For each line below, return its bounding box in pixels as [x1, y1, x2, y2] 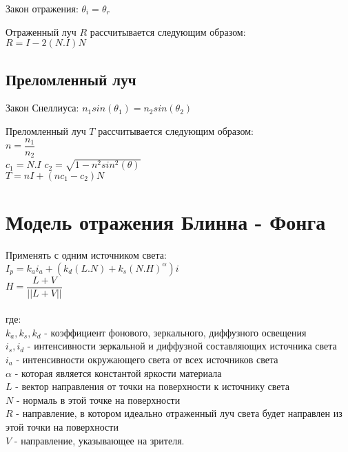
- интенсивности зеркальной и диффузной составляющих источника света [27, 338, 337, 353]
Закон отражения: [6, 1, 79, 15]
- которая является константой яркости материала [14, 365, 222, 380]
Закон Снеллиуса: [6, 100, 79, 115]
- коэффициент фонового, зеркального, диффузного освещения [44, 325, 307, 339]
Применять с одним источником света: [6, 247, 167, 261]
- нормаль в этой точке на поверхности [16, 392, 181, 407]
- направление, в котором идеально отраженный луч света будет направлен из [16, 406, 342, 420]
